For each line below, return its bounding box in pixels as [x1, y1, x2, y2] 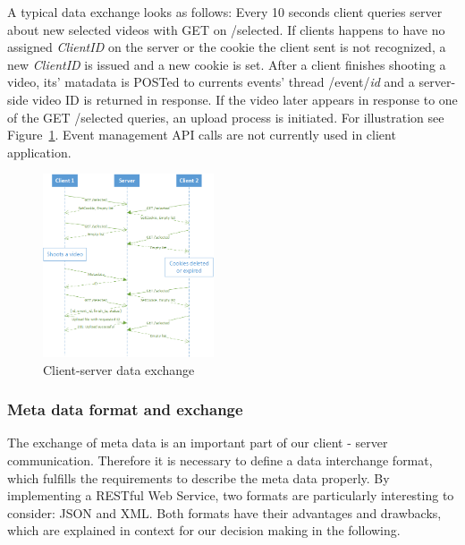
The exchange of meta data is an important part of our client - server [7, 433, 388, 452]
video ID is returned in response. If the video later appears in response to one [32, 89, 458, 108]
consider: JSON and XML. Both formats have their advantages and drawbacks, [7, 503, 442, 522]
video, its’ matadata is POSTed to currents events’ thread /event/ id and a [7, 72, 415, 91]
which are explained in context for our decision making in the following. [7, 521, 401, 540]
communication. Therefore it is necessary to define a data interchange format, [7, 451, 433, 470]
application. [7, 142, 72, 161]
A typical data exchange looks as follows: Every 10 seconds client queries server [7, 3, 443, 21]
